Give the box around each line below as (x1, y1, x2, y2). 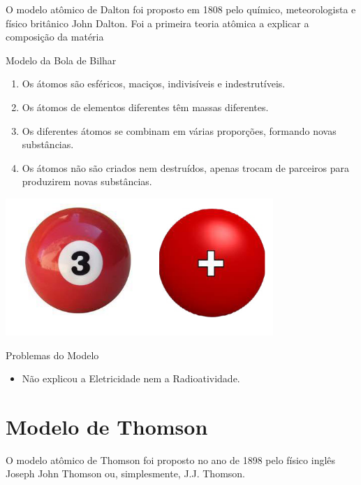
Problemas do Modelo (6, 347, 99, 362)
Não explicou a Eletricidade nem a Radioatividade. (22, 371, 240, 386)
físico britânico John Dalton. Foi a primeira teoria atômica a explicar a (6, 15, 309, 30)
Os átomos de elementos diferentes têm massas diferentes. (22, 99, 269, 114)
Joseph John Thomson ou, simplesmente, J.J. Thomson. (6, 466, 245, 481)
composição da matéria (6, 29, 104, 44)
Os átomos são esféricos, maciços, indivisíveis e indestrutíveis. (22, 76, 286, 91)
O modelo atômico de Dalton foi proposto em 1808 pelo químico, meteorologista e (6, 2, 356, 16)
